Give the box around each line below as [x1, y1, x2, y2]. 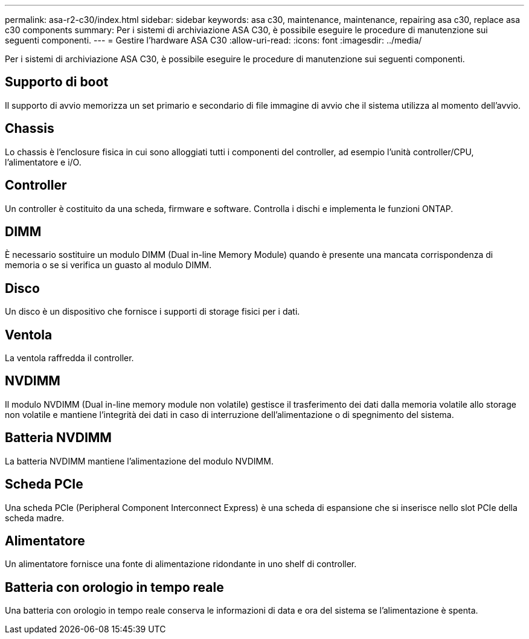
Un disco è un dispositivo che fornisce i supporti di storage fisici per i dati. [5, 306, 300, 317]
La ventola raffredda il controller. [5, 353, 134, 364]
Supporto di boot [5, 74, 109, 90]
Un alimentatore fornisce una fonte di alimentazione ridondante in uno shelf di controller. [5, 559, 357, 570]
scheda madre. [5, 512, 65, 523]
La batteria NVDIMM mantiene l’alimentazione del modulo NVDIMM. [5, 455, 274, 466]
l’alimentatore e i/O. [5, 156, 82, 167]
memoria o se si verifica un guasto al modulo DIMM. [5, 260, 212, 271]
